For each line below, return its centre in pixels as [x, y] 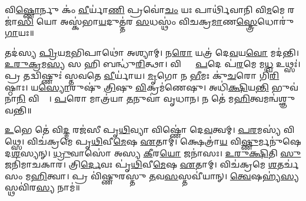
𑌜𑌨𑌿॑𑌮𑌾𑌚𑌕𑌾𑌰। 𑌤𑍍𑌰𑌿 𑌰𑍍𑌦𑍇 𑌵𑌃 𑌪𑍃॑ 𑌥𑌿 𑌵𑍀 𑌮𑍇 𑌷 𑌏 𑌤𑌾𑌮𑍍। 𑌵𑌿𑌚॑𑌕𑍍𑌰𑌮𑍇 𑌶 [141, 164]
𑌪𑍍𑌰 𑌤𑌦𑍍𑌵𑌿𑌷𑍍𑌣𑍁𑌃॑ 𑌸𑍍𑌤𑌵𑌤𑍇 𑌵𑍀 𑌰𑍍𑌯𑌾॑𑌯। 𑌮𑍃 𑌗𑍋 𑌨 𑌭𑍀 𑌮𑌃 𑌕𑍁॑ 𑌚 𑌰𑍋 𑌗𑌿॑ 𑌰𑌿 [142, 75]
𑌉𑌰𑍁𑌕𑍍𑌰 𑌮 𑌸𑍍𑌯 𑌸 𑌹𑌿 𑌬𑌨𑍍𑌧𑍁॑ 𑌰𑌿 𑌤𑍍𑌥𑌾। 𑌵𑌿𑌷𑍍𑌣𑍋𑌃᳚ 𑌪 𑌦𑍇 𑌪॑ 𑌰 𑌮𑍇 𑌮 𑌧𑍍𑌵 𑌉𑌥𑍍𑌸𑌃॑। [153, 64]
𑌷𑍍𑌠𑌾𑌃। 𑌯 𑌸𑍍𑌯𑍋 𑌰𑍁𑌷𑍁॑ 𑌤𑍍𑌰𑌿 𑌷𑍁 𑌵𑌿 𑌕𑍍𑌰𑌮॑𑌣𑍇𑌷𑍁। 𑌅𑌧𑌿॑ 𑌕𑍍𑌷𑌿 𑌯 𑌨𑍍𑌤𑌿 [137, 87]
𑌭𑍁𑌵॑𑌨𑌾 [285, 87]
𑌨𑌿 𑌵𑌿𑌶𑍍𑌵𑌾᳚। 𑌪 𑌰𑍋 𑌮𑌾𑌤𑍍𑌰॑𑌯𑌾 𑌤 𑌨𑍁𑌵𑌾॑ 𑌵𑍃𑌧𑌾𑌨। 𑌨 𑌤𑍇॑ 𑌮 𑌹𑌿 [133, 98]
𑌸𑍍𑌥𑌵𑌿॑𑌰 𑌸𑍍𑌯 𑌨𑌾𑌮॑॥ [42, 187]
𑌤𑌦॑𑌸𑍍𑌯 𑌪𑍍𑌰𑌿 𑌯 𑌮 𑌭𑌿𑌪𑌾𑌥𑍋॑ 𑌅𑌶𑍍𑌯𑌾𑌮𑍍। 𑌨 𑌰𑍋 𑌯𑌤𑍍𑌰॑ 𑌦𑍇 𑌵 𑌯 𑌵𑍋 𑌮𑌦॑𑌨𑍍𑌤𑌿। [152, 52]
